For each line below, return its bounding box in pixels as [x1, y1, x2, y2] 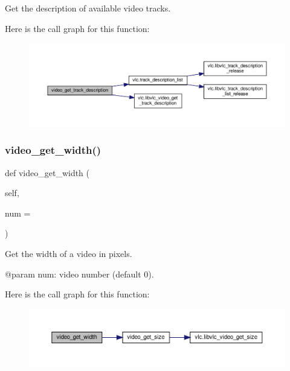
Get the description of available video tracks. [5, 2, 171, 14]
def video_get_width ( [5, 166, 90, 179]
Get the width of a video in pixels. [5, 247, 132, 260]
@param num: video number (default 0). [5, 267, 154, 280]
